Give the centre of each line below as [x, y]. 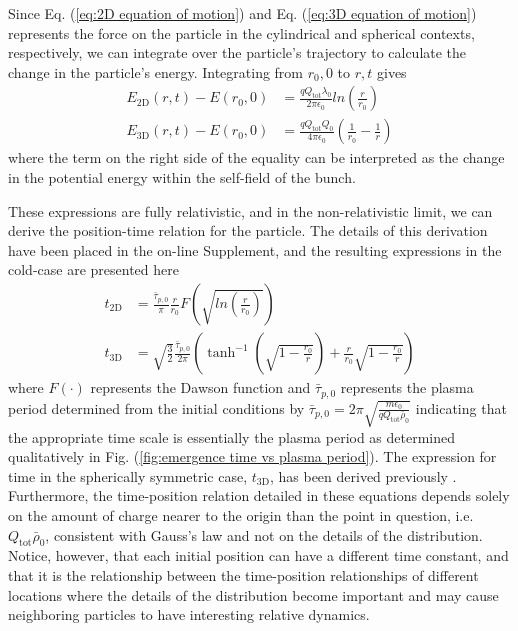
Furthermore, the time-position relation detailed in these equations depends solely [259, 495]
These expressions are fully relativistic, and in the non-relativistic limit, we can [250, 210]
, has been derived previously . [363, 475]
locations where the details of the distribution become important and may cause [253, 594]
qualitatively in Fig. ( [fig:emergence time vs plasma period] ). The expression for [252, 456]
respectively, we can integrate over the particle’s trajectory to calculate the [237, 52]
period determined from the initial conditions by [156, 407]
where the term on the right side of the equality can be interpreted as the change [256, 157]
